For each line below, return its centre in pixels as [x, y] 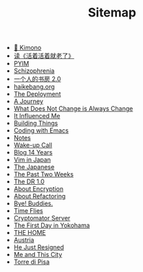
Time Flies [28, 211]
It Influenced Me [37, 116]
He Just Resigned [38, 247]
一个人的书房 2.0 [37, 79]
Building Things [36, 123]
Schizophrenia [34, 71]
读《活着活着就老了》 [44, 56]
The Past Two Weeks [44, 174]
